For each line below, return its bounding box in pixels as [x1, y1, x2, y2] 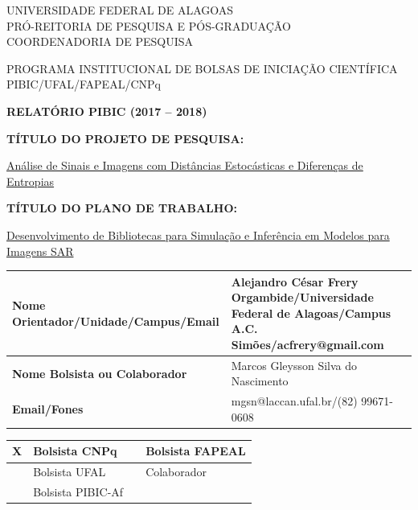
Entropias [6, 172, 55, 189]
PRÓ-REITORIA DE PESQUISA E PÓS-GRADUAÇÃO [6, 17, 291, 34]
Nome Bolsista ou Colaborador [12, 364, 187, 381]
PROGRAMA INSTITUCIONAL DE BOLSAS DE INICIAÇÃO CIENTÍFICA [6, 60, 398, 76]
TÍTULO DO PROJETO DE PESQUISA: [6, 130, 244, 146]
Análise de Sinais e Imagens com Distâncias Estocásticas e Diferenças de [6, 157, 363, 174]
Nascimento [231, 372, 289, 389]
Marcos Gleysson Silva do [231, 356, 358, 373]
